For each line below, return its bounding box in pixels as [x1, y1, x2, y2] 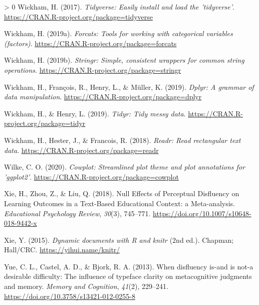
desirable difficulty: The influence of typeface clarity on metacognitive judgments [4, 271, 252, 281]
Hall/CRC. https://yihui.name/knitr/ [4, 244, 120, 255]
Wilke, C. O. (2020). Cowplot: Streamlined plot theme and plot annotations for [4, 162, 245, 172]
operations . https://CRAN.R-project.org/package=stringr [4, 64, 181, 75]
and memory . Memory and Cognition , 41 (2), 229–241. [4, 281, 168, 291]
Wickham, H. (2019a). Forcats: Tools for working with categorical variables [4, 28, 233, 39]
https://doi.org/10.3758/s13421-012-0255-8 [4, 290, 135, 301]
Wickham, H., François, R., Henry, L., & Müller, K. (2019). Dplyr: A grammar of [4, 81, 254, 92]
